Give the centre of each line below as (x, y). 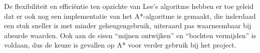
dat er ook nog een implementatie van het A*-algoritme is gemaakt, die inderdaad (130, 16)
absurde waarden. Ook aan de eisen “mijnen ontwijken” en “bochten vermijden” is (130, 35)
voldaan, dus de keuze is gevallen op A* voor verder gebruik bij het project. (120, 45)
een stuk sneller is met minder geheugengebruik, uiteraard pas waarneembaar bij (128, 26)
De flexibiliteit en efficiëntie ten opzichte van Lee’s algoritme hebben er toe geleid (129, 6)
